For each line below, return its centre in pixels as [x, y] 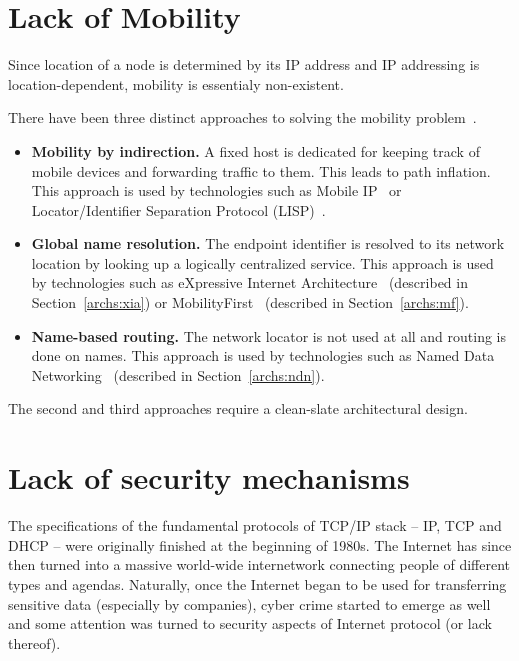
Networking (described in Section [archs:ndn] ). [178, 374]
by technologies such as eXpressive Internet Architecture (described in [249, 282]
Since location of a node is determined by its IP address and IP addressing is [244, 64]
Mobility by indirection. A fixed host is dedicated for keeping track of [255, 150]
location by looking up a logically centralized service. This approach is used [262, 262]
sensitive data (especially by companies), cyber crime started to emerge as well [249, 603]
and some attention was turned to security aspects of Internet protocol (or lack [250, 623]
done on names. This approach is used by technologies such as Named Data [263, 355]
